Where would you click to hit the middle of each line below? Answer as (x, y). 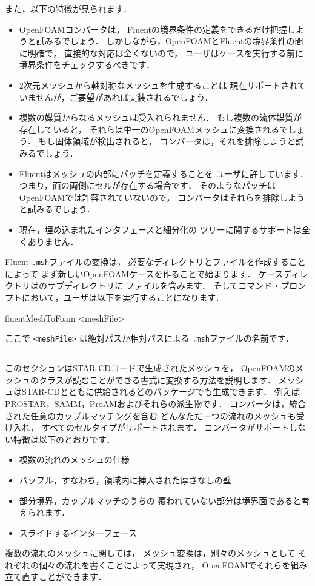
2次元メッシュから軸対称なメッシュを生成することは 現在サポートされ (158, 85)
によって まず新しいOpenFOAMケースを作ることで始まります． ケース (144, 273)
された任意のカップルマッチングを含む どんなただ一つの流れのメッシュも (151, 415)
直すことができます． (64, 577)
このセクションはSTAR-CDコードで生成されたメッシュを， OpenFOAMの (150, 368)
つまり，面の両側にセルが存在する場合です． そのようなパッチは (147, 185)
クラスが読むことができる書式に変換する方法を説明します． (157, 379)
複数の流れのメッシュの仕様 (74, 460)
